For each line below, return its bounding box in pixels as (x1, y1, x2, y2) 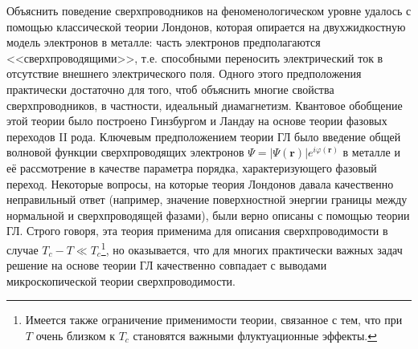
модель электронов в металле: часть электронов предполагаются (6, 34, 321, 51)
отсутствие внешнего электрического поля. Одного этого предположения (6, 65, 362, 82)
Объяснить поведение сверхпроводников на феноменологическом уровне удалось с (6, 2, 412, 18)
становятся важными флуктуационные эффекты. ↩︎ (133, 327, 377, 343)
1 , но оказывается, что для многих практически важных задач (100, 238, 403, 258)
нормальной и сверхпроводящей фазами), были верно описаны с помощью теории (6, 206, 410, 223)
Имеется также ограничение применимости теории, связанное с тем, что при (25, 311, 403, 328)
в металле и (342, 144, 400, 160)
